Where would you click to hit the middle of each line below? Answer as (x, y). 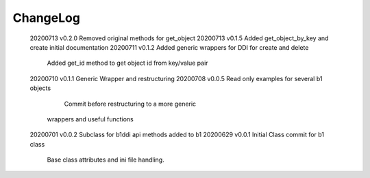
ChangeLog (46, 18)
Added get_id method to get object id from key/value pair (127, 63)
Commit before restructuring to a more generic (130, 104)
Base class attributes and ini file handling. (106, 160)
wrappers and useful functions (90, 119)
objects (40, 88)
